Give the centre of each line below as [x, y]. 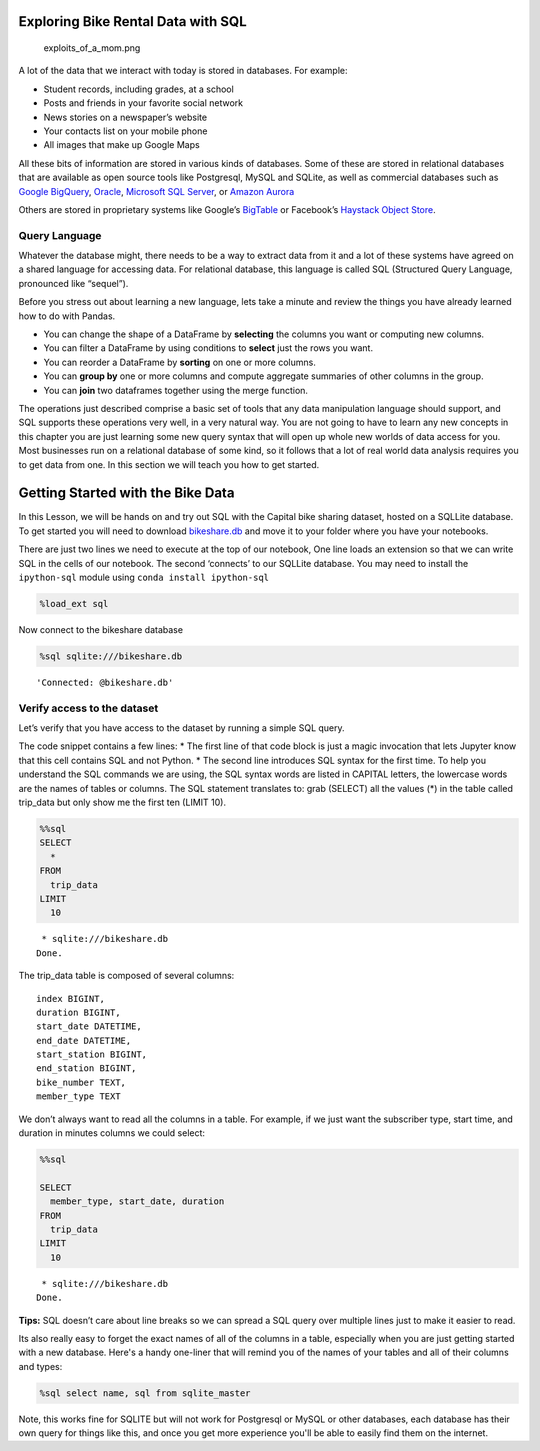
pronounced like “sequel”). [73, 283]
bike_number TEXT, [81, 1082]
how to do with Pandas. [67, 316]
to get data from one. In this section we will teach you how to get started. [169, 464]
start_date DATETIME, [89, 1026]
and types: [40, 1366]
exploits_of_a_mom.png [92, 48]
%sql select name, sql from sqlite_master [145, 1393]
